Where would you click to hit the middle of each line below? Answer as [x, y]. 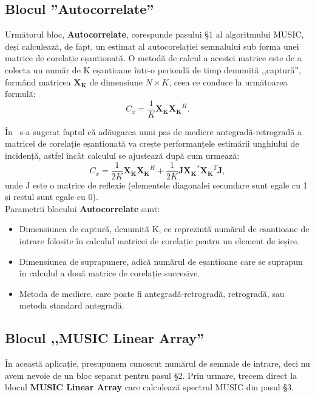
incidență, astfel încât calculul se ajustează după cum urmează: [122, 155]
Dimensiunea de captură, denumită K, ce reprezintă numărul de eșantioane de [164, 229]
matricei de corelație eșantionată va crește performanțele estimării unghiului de [152, 143]
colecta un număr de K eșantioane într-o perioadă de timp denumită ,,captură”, [153, 69]
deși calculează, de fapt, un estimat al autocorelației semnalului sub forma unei [152, 46]
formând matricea [38, 82]
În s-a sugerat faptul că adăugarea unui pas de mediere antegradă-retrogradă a [153, 131]
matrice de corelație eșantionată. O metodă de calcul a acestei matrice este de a [153, 58]
